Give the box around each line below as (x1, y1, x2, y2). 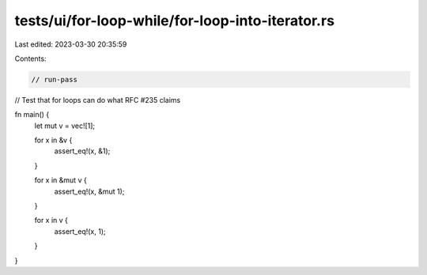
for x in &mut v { (34, 175, 87, 185)
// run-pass (31, 75, 78, 84)
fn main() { (14, 110, 50, 119)
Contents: (14, 54, 47, 63)
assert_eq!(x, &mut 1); (54, 186, 125, 196)
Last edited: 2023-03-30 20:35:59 (14, 40, 127, 49)
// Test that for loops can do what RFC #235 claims (14, 95, 181, 104)
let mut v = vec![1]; (34, 121, 96, 130)
